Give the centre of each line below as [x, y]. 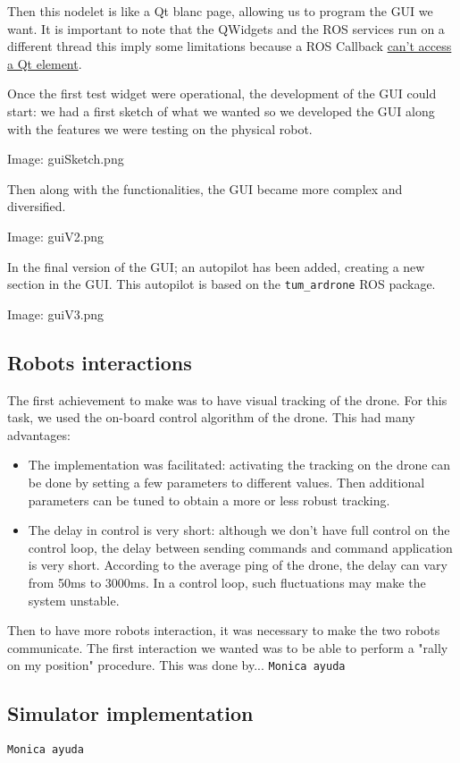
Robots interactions [100, 362]
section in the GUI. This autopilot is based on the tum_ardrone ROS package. [222, 284]
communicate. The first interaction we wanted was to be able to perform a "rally [228, 647]
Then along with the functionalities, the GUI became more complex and [205, 188]
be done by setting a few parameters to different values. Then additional [226, 482]
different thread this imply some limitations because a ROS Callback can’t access [230, 46]
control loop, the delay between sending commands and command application [240, 547]
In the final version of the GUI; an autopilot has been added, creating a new [216, 266]
